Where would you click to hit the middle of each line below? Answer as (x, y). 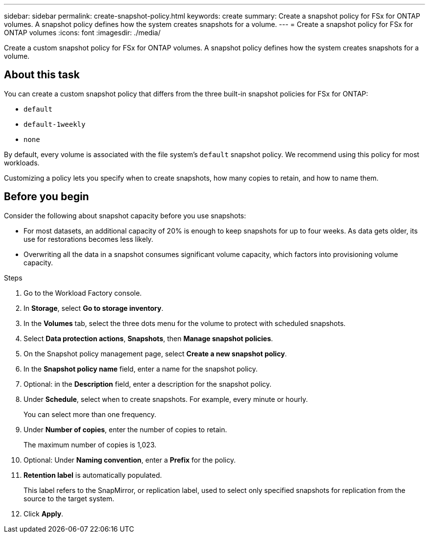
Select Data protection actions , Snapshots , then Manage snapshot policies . (148, 338)
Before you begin (47, 197)
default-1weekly (55, 124)
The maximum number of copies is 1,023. (90, 444)
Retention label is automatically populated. (93, 475)
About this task (42, 75)
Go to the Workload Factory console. (83, 293)
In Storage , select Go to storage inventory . (94, 308)
